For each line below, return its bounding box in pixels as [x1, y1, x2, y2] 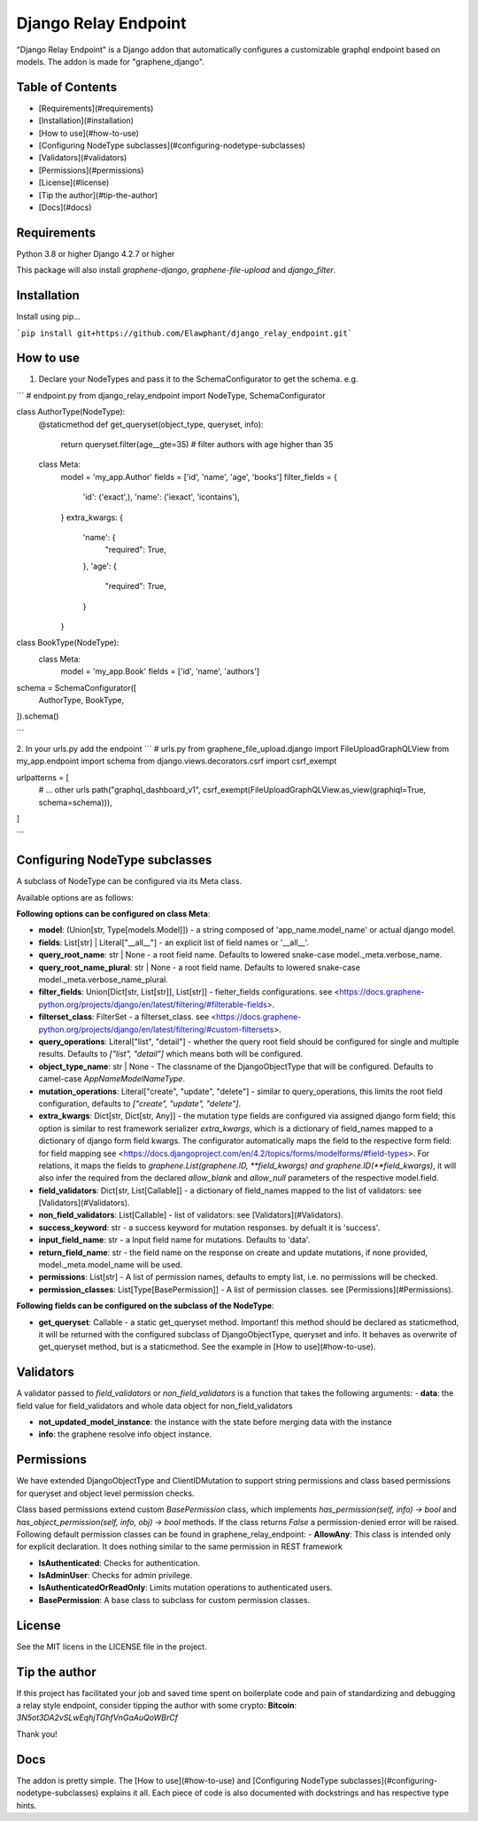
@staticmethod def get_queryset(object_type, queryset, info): [38, 419, 264, 430]
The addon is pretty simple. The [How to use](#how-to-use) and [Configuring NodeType [16, 1775, 339, 1786]
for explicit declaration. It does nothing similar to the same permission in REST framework [16, 1541, 343, 1552]
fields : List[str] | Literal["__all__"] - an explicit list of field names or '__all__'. [38, 937, 310, 948]
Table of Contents [16, 80, 118, 95]
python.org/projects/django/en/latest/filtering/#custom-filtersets [38, 1024, 274, 1034]
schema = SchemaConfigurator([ [16, 682, 137, 693]
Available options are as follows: [16, 892, 135, 903]
